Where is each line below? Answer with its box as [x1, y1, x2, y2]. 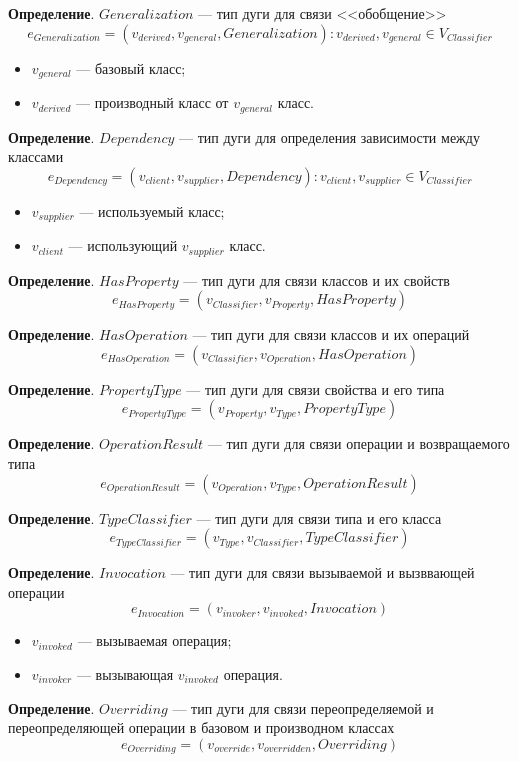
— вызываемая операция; [77, 630, 232, 651]
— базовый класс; [76, 57, 186, 78]
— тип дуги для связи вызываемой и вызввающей [170, 562, 475, 583]
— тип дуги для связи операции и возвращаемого [207, 433, 510, 454]
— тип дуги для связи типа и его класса [196, 507, 442, 528]
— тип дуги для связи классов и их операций [192, 324, 470, 345]
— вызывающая [76, 663, 174, 684]
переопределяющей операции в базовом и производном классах [8, 717, 395, 738]
